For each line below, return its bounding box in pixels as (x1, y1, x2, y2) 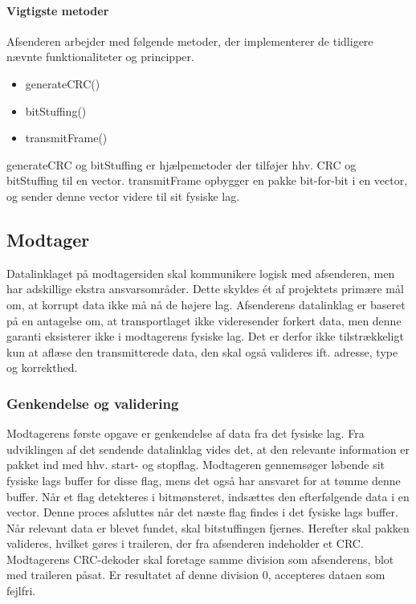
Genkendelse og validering (6, 393, 179, 413)
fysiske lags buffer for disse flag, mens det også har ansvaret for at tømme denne (6, 471, 401, 488)
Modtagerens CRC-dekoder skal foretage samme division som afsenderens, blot (6, 550, 394, 567)
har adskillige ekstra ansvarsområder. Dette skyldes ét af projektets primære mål (6, 280, 404, 297)
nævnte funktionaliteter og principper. (6, 48, 194, 65)
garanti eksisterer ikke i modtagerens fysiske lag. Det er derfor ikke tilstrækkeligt (6, 328, 404, 345)
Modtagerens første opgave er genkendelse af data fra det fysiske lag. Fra (6, 425, 365, 442)
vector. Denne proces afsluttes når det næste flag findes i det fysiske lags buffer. (6, 504, 398, 520)
